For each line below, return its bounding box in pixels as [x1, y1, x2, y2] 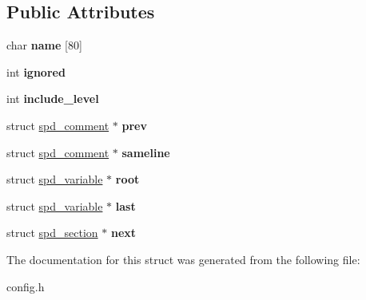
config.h [6, 278, 45, 294]
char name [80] [6, 37, 82, 53]
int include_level [6, 90, 99, 107]
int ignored [6, 63, 66, 80]
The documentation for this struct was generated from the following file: [6, 251, 360, 267]
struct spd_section [6, 224, 98, 241]
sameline [121, 144, 170, 160]
